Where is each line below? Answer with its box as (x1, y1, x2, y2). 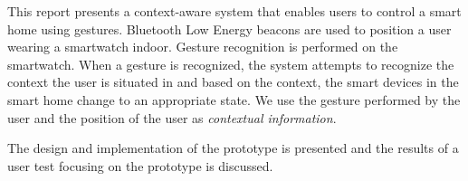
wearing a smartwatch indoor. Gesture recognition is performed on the (7, 37, 398, 56)
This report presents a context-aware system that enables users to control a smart (7, 2, 462, 20)
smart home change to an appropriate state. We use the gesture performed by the (7, 90, 461, 109)
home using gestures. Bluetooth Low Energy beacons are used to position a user (7, 19, 452, 38)
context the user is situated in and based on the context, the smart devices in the (7, 72, 459, 91)
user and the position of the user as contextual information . (7, 108, 337, 127)
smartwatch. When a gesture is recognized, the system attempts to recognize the (7, 54, 454, 73)
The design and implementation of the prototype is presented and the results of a (7, 138, 459, 157)
